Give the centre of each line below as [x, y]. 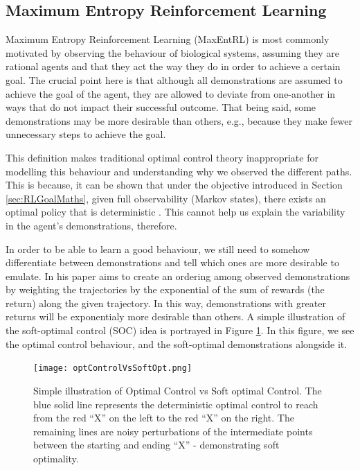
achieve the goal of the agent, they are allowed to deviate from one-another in [171, 93]
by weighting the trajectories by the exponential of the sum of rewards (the [165, 289]
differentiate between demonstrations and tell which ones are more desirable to [172, 262]
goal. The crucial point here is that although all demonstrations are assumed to [174, 79]
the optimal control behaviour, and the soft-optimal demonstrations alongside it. [177, 343]
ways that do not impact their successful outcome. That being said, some [161, 107]
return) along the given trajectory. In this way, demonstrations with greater [166, 303]
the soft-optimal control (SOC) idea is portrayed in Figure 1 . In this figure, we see [180, 330]
